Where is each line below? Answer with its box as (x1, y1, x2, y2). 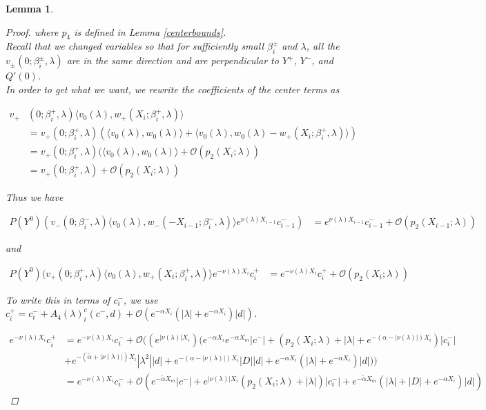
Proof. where (6, 24, 59, 39)
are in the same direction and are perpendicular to (66, 53, 279, 68)
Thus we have (6, 189, 64, 204)
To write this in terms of (6, 292, 110, 306)
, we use (123, 292, 158, 306)
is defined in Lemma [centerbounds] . (74, 24, 226, 39)
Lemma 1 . (6, 1, 54, 15)
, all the (306, 39, 340, 53)
